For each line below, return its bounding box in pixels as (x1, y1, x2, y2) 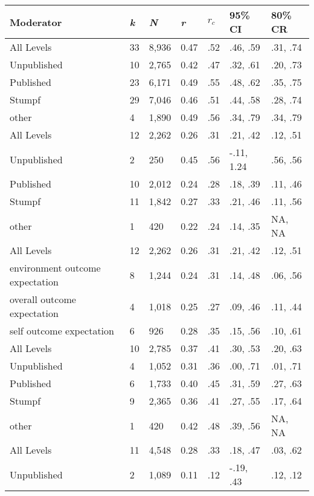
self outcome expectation (10, 324, 114, 338)
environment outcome (10, 261, 101, 275)
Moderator (10, 15, 62, 29)
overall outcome (10, 292, 76, 306)
